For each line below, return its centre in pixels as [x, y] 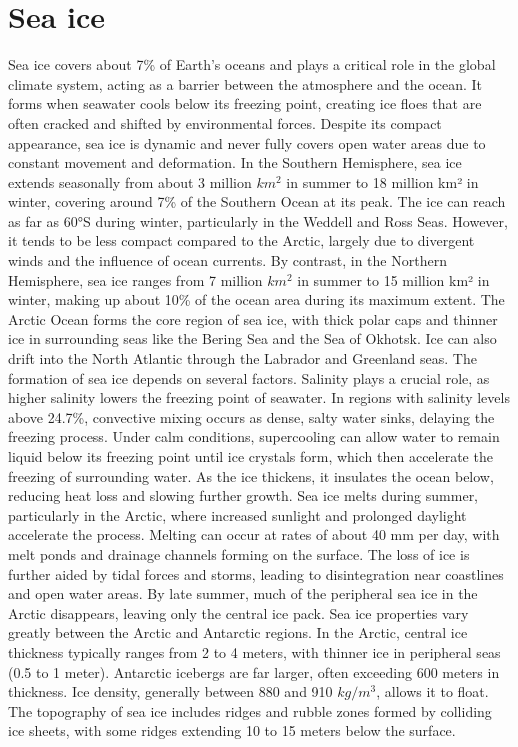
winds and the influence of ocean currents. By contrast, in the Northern [227, 260]
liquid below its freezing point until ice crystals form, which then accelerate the [250, 456]
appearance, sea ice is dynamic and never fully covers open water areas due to [247, 142]
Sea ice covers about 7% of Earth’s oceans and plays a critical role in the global [252, 64]
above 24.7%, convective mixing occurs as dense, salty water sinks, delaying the [251, 416]
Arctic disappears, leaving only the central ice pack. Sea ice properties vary [238, 612]
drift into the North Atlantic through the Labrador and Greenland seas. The [242, 358]
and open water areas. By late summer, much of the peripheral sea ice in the [243, 593]
